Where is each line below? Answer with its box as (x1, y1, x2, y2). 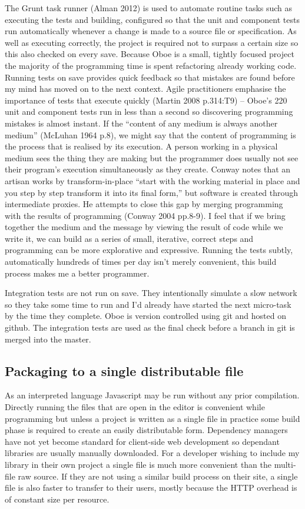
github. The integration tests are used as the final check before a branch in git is (5, 321, 295, 334)
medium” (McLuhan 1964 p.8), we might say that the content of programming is (5, 128, 296, 141)
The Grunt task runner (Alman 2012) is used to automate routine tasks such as (5, 2, 293, 14)
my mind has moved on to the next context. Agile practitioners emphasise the (5, 82, 286, 95)
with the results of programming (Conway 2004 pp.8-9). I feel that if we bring (5, 209, 286, 221)
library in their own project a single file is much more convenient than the (5, 458, 272, 470)
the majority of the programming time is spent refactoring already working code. (5, 59, 297, 71)
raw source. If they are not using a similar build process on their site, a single (18, 470, 298, 482)
